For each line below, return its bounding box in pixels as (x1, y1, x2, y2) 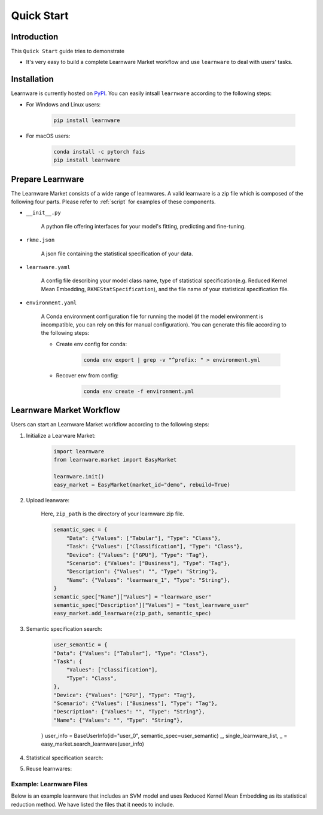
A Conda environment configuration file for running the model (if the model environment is (41, 313, 263, 320)
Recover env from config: (56, 371, 119, 379)
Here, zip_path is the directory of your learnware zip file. (41, 510, 185, 517)
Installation (11, 74, 54, 84)
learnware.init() (53, 473, 105, 480)
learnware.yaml (26, 264, 71, 270)
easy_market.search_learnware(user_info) (41, 740, 145, 747)
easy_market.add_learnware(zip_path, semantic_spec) (53, 610, 212, 617)
